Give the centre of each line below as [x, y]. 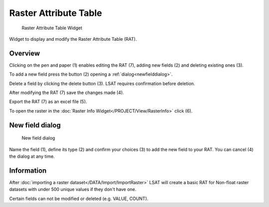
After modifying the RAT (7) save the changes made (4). [67, 93]
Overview [25, 53]
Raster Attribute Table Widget [52, 28]
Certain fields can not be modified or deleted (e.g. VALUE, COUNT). [79, 199]
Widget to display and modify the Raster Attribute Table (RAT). [73, 39]
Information [28, 170]
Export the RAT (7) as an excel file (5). [48, 102]
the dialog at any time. [32, 156]
